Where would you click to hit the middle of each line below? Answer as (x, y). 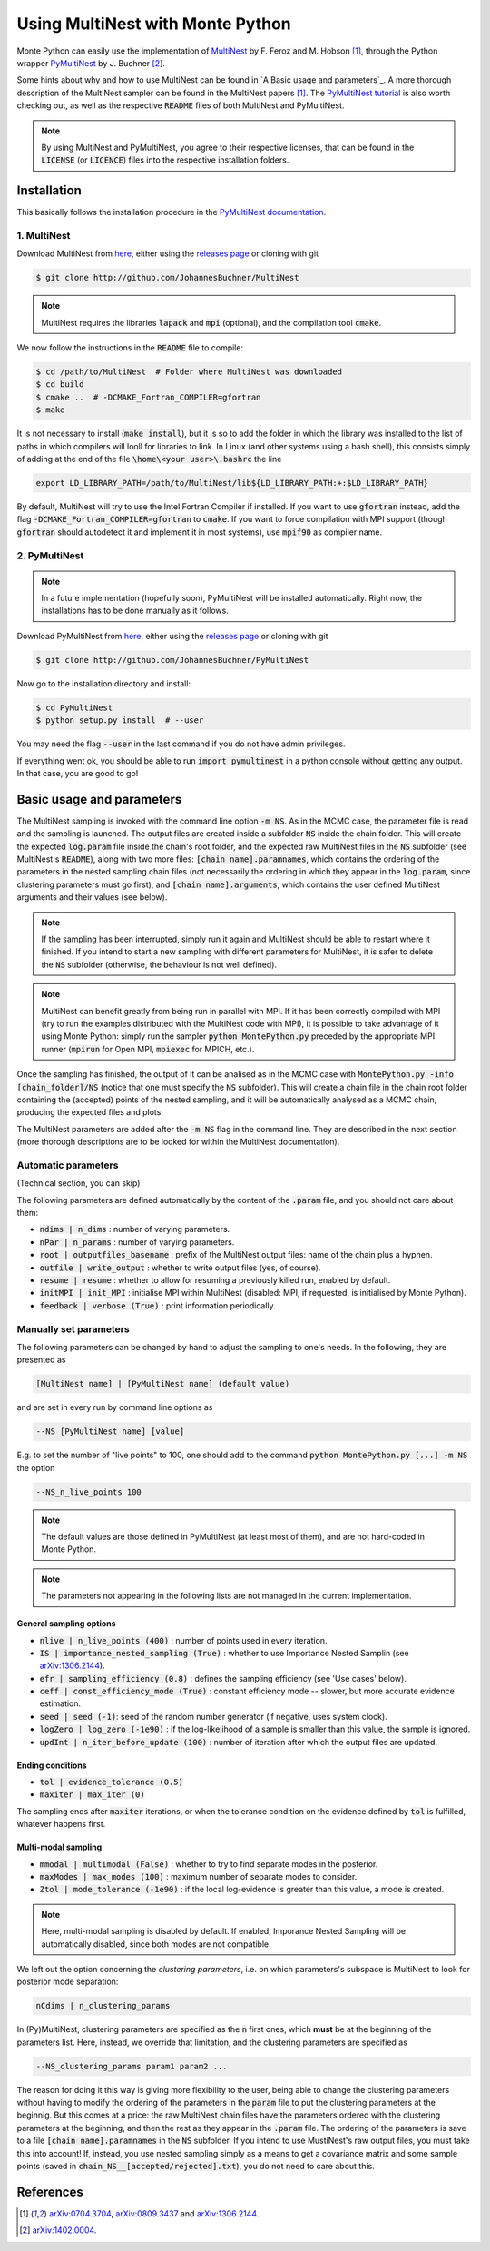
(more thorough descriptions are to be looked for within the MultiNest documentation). (178, 1142)
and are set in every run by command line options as (115, 1407)
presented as (41, 1360)
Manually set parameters (73, 1328)
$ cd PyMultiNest (74, 707)
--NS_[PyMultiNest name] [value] (110, 1432)
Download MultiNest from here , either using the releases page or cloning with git (168, 253)
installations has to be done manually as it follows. (135, 611)
